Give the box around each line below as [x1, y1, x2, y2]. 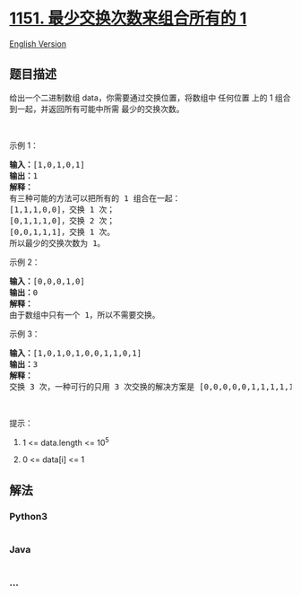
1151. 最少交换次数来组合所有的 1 [9, 8, 247, 29]
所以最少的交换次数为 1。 [9, 238, 106, 248]
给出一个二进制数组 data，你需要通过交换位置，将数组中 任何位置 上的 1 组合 [9, 92, 291, 103]
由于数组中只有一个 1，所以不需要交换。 [9, 310, 160, 319]
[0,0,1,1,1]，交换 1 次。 [9, 226, 116, 237]
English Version [9, 38, 67, 49]
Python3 [9, 510, 47, 522]
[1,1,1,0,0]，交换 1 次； [9, 204, 116, 214]
